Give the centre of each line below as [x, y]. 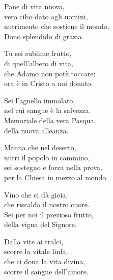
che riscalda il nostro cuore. [47, 204]
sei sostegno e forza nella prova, [53, 167]
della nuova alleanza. [36, 130]
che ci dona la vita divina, [45, 261]
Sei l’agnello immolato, [40, 100]
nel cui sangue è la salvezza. [48, 110]
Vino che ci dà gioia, [36, 194]
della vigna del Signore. [40, 224]
